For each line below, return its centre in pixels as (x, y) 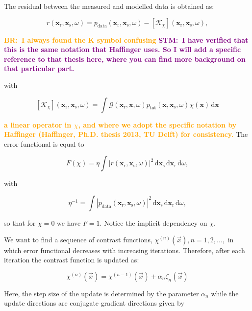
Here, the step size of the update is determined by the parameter (101, 293)
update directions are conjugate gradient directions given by (94, 303)
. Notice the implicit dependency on (153, 222)
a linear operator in (38, 124)
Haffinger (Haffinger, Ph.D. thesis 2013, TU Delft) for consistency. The (126, 134)
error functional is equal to (44, 143)
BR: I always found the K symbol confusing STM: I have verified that (126, 39)
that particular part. (39, 68)
